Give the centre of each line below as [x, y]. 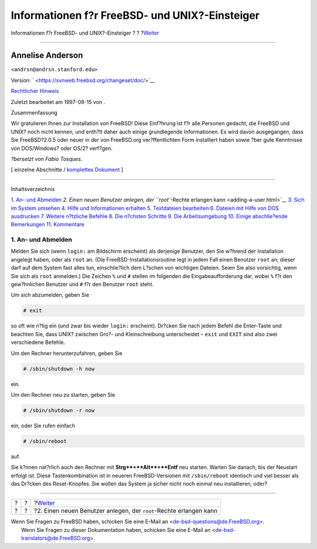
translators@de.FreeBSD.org [56, 538]
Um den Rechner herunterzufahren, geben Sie [67, 353]
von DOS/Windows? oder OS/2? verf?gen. [62, 148]
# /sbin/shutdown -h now [59, 369]
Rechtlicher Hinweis [35, 91]
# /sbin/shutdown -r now [59, 410]
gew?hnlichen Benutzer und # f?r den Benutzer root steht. [82, 284]
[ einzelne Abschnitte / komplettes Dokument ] [67, 170]
